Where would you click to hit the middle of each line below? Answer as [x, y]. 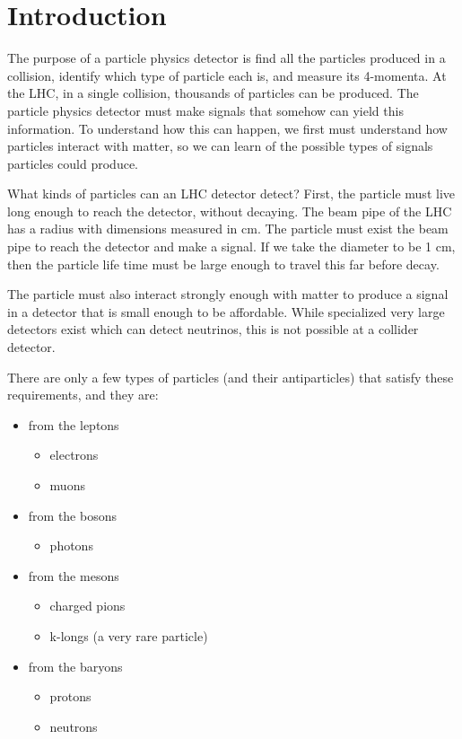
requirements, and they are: [83, 395]
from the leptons [74, 424]
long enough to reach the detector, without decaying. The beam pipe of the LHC [230, 211]
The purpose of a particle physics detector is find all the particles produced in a [227, 58]
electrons [74, 455]
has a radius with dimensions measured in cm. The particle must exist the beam [228, 229]
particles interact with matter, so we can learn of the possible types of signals [220, 146]
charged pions [87, 606]
